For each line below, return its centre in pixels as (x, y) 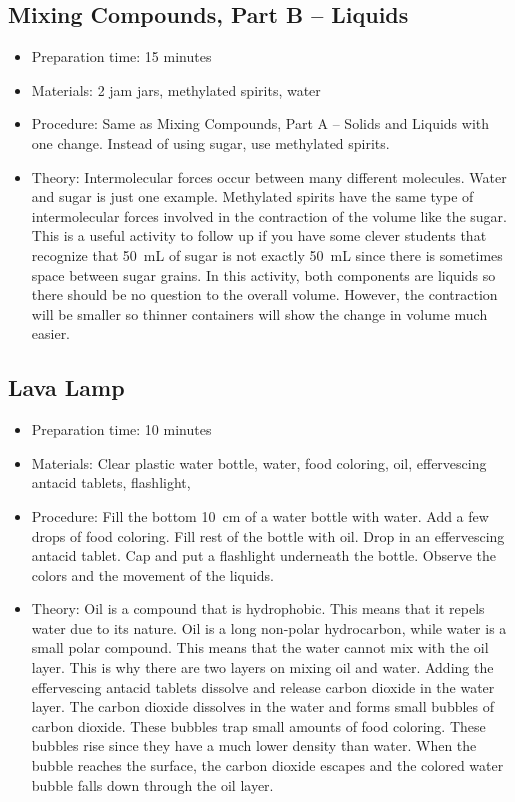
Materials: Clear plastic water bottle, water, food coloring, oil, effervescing (259, 462)
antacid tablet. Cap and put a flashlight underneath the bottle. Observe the (264, 555)
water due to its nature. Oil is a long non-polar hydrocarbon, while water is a (269, 627)
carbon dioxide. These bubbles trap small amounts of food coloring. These (258, 725)
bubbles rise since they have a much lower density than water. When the (254, 745)
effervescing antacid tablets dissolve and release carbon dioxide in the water (263, 686)
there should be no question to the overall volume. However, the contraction (264, 294)
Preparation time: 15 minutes (121, 56)
